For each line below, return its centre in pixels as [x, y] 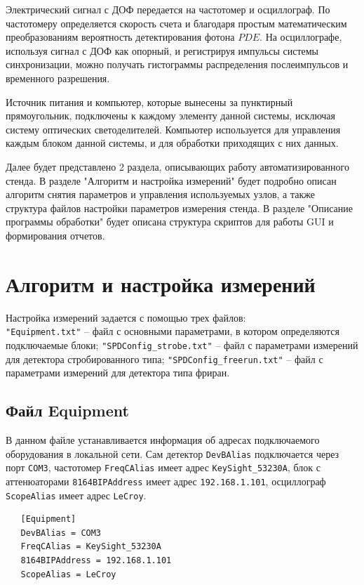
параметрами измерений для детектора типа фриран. [118, 373]
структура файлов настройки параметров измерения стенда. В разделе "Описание [179, 208]
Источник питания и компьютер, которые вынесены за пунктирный [149, 101]
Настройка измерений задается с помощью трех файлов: [126, 317]
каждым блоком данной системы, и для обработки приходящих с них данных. [172, 143]
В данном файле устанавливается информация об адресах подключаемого [163, 439]
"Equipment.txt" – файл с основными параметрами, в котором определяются [173, 331]
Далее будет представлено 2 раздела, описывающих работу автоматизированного [177, 166]
